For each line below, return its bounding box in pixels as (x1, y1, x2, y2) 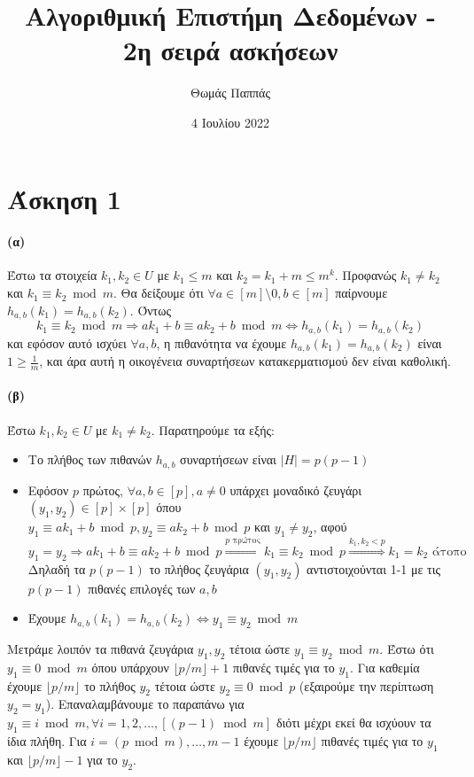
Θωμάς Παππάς (190, 83, 270, 102)
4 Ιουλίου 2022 (191, 113, 269, 131)
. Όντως (129, 300, 172, 319)
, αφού (313, 517, 347, 536)
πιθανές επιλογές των (88, 579, 196, 597)
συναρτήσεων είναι (180, 450, 276, 469)
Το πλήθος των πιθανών (27, 450, 152, 469)
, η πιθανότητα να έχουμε (156, 333, 287, 352)
